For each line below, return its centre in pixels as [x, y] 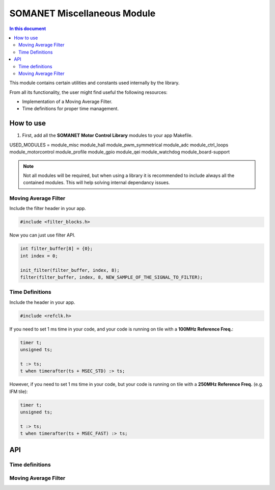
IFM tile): [19, 391]
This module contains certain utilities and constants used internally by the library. [94, 83]
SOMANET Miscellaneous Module [82, 13]
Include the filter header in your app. [48, 209]
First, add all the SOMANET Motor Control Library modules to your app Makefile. [107, 136]
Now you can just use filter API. [43, 235]
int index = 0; [39, 256]
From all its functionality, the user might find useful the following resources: [88, 92]
